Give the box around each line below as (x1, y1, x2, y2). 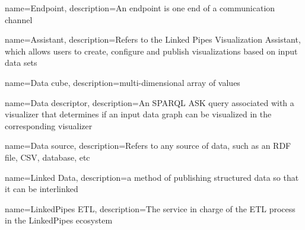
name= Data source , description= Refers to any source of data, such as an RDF (5, 139, 291, 152)
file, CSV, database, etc (5, 151, 90, 163)
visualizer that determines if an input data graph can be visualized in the (5, 108, 272, 120)
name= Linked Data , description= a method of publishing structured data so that (5, 171, 299, 183)
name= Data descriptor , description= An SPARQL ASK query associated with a (5, 96, 294, 108)
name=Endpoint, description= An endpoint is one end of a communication (5, 2, 275, 14)
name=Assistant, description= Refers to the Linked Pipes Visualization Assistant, (5, 33, 301, 46)
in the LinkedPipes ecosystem (5, 214, 113, 226)
